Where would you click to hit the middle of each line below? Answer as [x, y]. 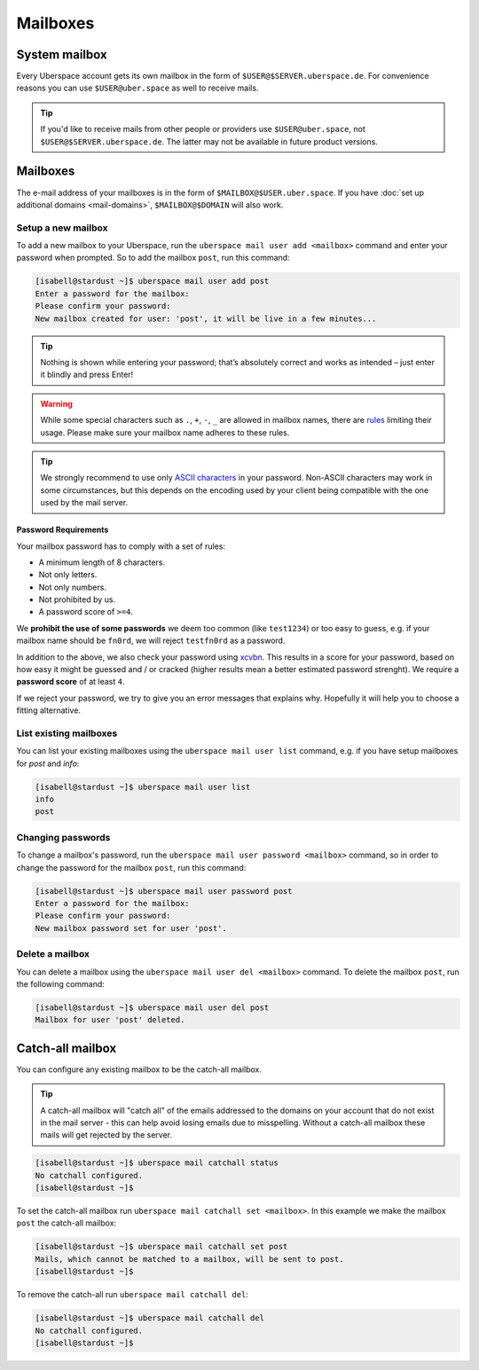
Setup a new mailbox [62, 228]
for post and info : [48, 763]
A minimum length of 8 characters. [102, 562]
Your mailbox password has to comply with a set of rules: [121, 546]
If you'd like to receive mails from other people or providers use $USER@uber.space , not [203, 129]
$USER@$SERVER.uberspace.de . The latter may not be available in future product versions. [209, 141]
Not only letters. [68, 575]
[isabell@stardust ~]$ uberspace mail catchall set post [161, 1247]
